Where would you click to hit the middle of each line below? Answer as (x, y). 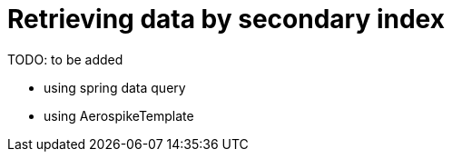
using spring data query (115, 87)
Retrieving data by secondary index (226, 19)
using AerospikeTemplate (119, 115)
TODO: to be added (65, 59)
